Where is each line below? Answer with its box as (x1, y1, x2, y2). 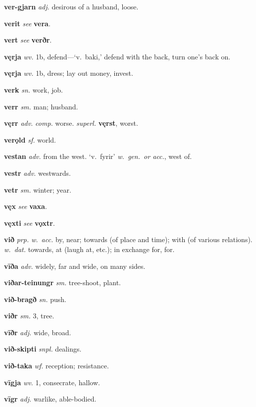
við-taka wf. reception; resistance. (4, 360, 109, 371)
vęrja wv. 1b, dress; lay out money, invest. (4, 68, 133, 78)
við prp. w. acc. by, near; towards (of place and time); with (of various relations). (4, 234, 253, 245)
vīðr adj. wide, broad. (4, 327, 71, 337)
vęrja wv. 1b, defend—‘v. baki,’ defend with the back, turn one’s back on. (4, 51, 231, 61)
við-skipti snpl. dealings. (4, 344, 82, 354)
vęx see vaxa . (4, 201, 47, 211)
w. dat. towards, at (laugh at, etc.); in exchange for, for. (4, 244, 175, 254)
